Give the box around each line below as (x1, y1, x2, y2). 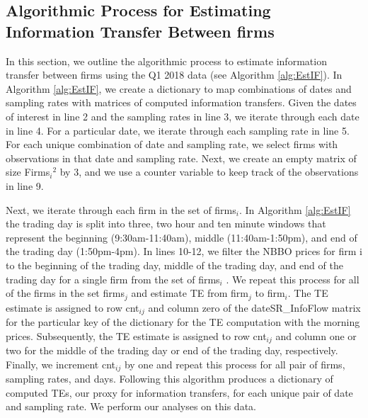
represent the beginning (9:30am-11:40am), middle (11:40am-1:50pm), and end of (6, 230, 357, 244)
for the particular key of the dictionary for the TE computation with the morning (6, 315, 360, 329)
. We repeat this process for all (226, 271, 360, 286)
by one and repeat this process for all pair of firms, (124, 356, 345, 371)
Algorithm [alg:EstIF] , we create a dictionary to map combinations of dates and (6, 81, 352, 96)
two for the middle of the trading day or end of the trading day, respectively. (6, 343, 338, 358)
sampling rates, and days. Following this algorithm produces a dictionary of (6, 371, 333, 386)
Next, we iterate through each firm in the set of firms (6, 202, 236, 217)
